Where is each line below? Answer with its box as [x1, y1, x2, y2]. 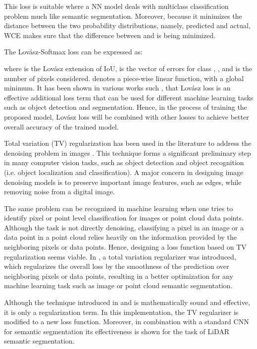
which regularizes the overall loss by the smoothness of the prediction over [4, 261, 229, 271]
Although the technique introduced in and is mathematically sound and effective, [4, 297, 250, 307]
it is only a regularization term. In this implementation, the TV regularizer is [4, 306, 239, 317]
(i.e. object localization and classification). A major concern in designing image [4, 167, 244, 177]
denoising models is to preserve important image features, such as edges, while [4, 176, 242, 187]
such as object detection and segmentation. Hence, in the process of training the [4, 102, 247, 112]
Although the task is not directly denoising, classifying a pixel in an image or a [4, 222, 244, 232]
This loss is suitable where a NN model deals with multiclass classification [4, 1, 229, 11]
